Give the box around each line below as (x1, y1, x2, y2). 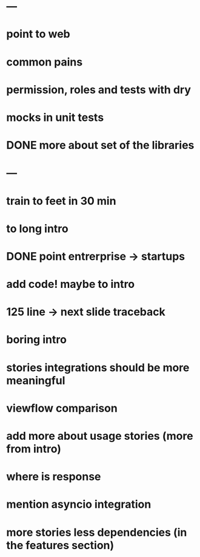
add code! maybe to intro (6, 278, 135, 291)
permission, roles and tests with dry (6, 83, 192, 97)
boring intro (6, 333, 67, 347)
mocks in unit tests (6, 111, 104, 124)
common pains (6, 55, 83, 69)
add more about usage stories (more (6, 429, 193, 443)
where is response (6, 470, 101, 484)
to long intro (6, 222, 68, 236)
